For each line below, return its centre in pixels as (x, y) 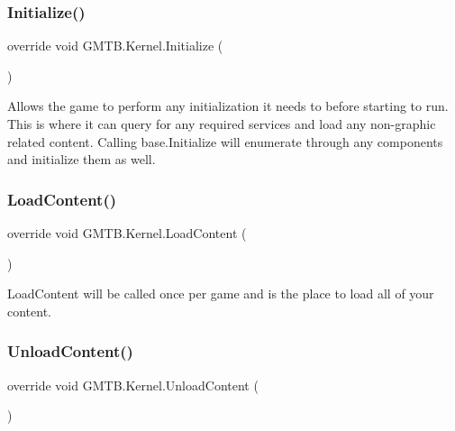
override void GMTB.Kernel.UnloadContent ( (133, 385)
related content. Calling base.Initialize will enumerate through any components (225, 141)
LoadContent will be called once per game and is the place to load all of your (221, 293)
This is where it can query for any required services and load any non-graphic (222, 124)
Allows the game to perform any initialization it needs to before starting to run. (228, 106)
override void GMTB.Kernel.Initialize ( (115, 46)
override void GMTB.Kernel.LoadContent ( (127, 233)
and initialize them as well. (82, 159)
